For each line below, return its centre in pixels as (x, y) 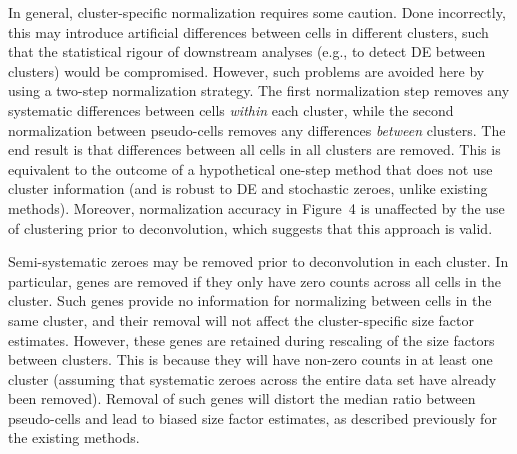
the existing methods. (74, 437)
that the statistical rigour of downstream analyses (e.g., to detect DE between (247, 51)
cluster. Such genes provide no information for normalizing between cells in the (250, 300)
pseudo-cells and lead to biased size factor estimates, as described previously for (252, 417)
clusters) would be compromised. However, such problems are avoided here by (246, 70)
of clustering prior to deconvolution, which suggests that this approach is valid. (250, 227)
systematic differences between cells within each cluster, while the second (231, 109)
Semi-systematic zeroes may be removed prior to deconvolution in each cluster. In (258, 261)
